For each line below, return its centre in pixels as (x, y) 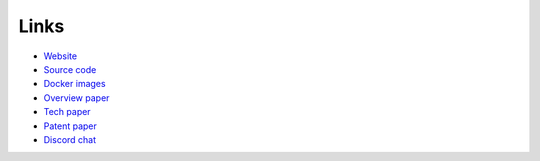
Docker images (74, 84)
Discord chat (70, 139)
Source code (70, 69)
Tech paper (67, 112)
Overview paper (76, 97)
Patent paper (70, 126)
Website (60, 56)
